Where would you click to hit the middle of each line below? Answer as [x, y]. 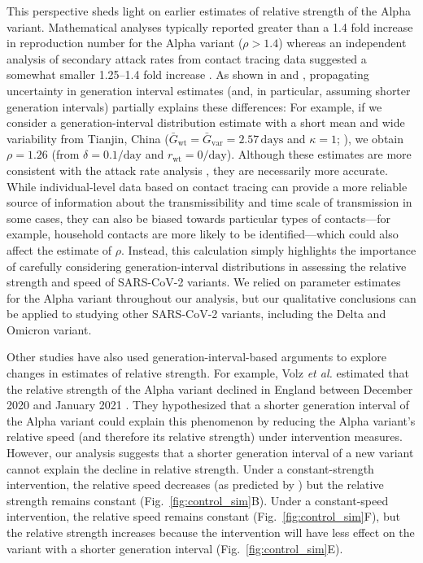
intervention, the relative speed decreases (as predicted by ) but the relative [195, 484]
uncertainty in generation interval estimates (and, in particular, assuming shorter [209, 90]
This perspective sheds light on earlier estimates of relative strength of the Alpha [209, 11]
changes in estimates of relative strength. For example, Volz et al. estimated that [208, 373]
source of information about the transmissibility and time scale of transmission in [209, 202]
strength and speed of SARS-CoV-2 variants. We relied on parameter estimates [204, 282]
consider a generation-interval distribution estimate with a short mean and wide [206, 122]
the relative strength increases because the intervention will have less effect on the [211, 532]
